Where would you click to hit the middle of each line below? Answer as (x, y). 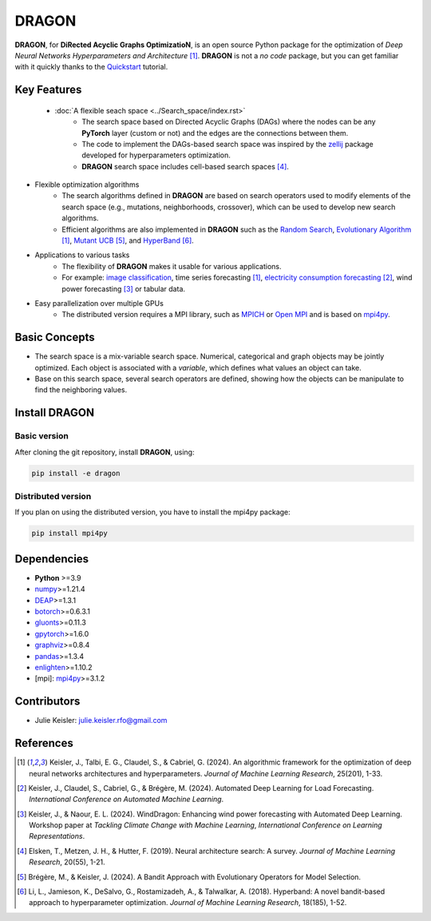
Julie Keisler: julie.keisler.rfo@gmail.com (101, 721)
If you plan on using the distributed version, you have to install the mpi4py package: (152, 512)
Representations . (57, 836)
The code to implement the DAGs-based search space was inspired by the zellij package (228, 144)
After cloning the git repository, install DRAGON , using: (105, 452)
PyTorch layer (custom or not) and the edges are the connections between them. (215, 133)
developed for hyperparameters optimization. (156, 155)
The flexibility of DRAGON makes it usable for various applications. (172, 266)
